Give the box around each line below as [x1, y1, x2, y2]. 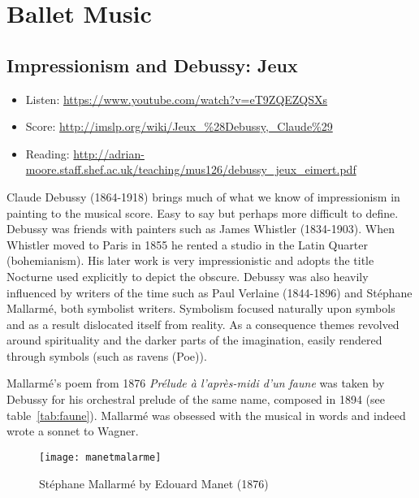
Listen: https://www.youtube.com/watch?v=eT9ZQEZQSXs [25, 90, 328, 107]
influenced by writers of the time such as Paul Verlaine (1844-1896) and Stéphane [6, 284, 413, 301]
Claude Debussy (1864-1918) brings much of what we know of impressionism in [6, 188, 400, 205]
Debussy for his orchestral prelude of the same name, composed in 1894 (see [6, 391, 385, 408]
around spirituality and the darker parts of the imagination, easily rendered [6, 331, 382, 349]
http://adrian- [73, 145, 145, 162]
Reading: [25, 145, 70, 162]
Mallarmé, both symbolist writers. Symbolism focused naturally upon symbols [6, 300, 395, 317]
